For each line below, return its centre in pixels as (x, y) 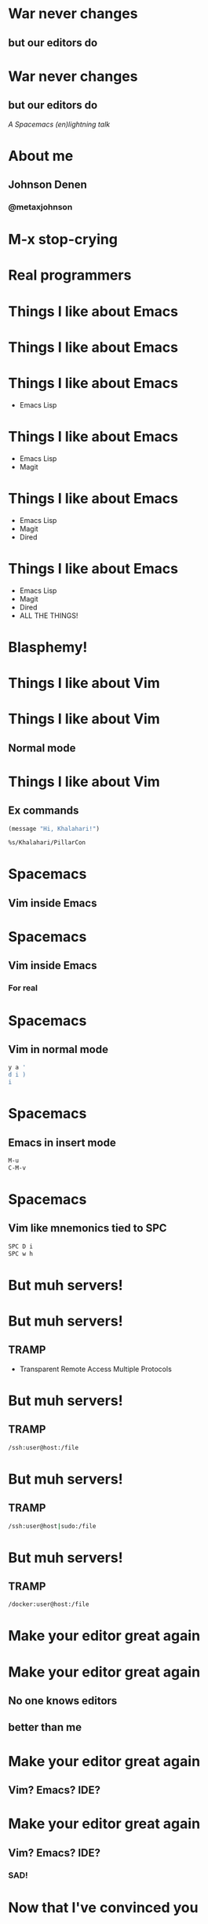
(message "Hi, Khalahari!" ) (54, 828)
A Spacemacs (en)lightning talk (59, 124)
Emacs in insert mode (62, 1142)
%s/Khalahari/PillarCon (47, 843)
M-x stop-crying (63, 240)
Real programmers (70, 275)
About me (41, 156)
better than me (45, 1727)
